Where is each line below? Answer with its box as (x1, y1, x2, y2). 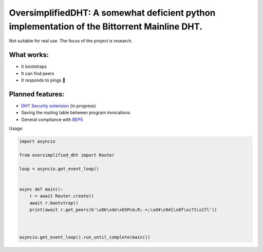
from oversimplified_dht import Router (19, 152, 114, 158)
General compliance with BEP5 (21, 116, 83, 122)
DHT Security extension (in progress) (21, 103, 96, 108)
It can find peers (21, 70, 55, 76)
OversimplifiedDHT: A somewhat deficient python (9, 7, 216, 18)
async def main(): (19, 186, 63, 192)
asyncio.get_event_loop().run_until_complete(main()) (19, 234, 150, 240)
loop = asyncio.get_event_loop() (19, 166, 99, 171)
